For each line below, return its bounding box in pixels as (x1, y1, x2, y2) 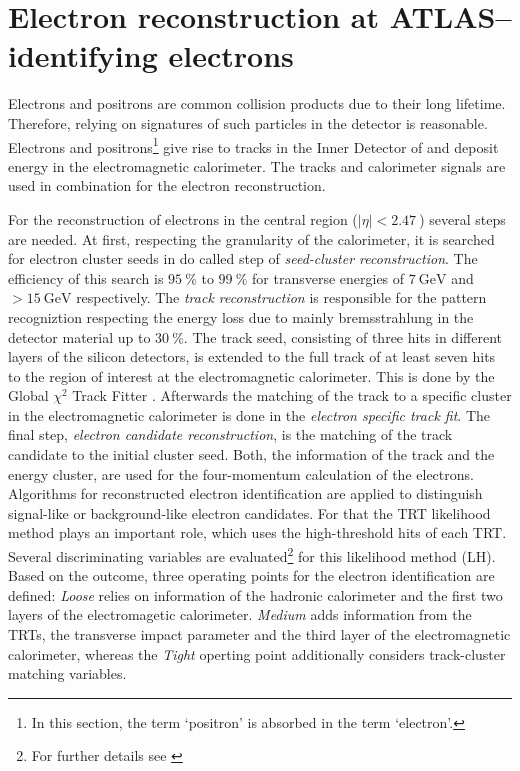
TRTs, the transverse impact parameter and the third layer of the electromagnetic (8, 624, 511, 645)
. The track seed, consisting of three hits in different (183, 326, 502, 347)
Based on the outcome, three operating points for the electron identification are (8, 565, 495, 586)
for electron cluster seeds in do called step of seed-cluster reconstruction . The (8, 248, 478, 269)
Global (8, 385, 49, 406)
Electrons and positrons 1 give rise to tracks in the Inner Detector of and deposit (8, 133, 499, 157)
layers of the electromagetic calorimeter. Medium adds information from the (8, 604, 472, 625)
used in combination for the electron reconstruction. (8, 175, 326, 196)
